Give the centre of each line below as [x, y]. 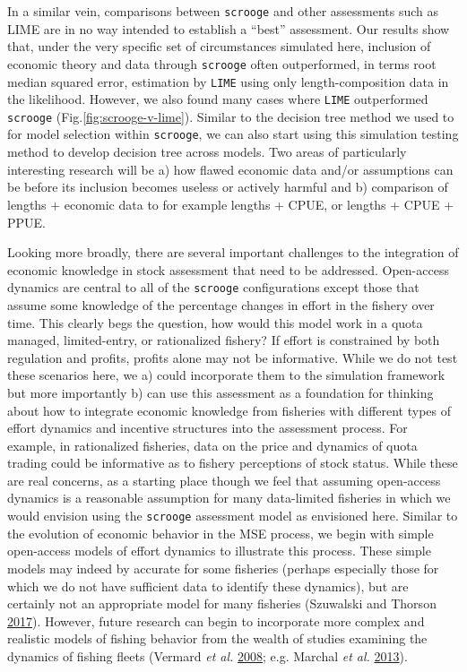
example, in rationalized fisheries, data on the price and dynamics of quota [212, 445]
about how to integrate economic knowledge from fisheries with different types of [229, 410]
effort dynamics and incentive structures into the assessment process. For [208, 428]
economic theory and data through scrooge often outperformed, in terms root [222, 63]
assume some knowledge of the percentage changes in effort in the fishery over [221, 304]
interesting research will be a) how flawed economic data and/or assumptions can [230, 169]
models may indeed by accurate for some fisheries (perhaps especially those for [223, 568]
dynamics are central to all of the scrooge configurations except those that [213, 287]
